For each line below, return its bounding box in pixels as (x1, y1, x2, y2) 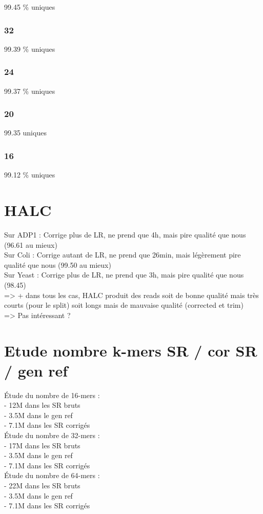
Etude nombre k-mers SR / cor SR (4, 340, 257, 361)
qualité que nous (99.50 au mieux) (4, 259, 111, 270)
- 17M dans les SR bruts (4, 440, 80, 450)
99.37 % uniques (4, 85, 55, 96)
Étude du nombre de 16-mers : (4, 389, 100, 400)
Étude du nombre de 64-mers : (4, 470, 100, 481)
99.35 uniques (4, 127, 47, 138)
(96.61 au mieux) (4, 239, 57, 250)
